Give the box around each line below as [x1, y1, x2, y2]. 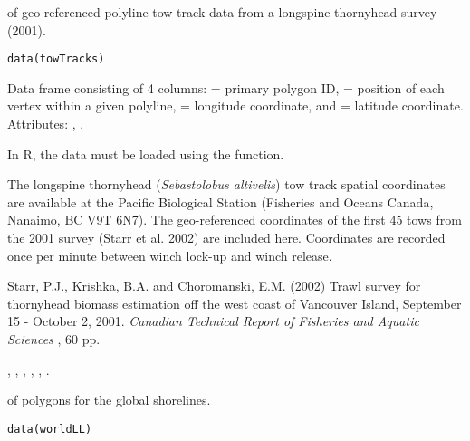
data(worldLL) [7, 422, 92, 436]
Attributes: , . [7, 114, 84, 133]
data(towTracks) [7, 53, 105, 66]
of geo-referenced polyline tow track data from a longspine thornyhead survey [7, 3, 437, 21]
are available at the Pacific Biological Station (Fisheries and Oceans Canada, [7, 192, 434, 211]
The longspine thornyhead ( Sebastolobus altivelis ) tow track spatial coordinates [7, 175, 446, 194]
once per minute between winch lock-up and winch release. [7, 245, 332, 264]
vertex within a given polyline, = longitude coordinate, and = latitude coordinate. [7, 96, 464, 115]
